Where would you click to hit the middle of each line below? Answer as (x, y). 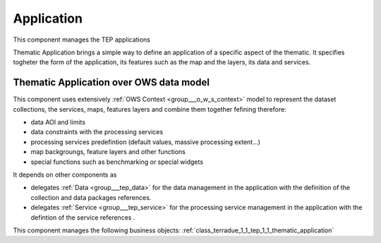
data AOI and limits (58, 122)
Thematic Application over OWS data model (111, 82)
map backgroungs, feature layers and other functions (108, 152)
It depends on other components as (65, 174)
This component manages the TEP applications (82, 40)
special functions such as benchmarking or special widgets (117, 162)
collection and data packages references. (91, 197)
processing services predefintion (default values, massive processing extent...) (146, 142)
